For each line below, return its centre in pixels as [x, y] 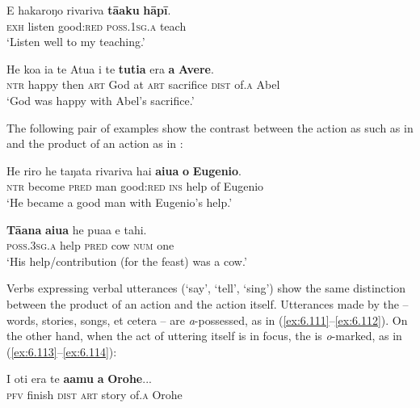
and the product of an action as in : [95, 143]
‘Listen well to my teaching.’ [76, 42]
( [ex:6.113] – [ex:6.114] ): [62, 351]
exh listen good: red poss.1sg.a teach [97, 25]
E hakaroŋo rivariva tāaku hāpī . [89, 10]
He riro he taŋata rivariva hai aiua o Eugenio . [124, 170]
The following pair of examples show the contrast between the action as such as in [210, 127]
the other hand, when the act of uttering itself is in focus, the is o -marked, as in [204, 336]
